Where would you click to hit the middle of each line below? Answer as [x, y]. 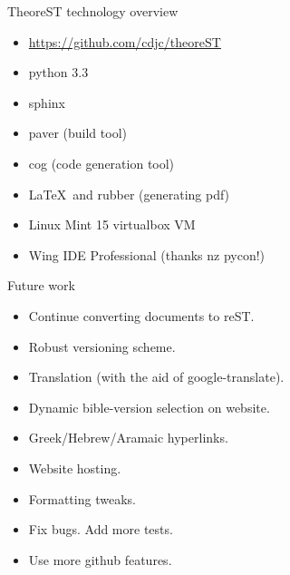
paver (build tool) [77, 133]
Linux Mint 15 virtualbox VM [112, 224]
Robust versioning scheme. [102, 346]
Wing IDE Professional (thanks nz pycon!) [147, 254]
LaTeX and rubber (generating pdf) [129, 194]
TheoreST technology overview [93, 11]
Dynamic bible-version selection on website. [149, 407]
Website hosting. [75, 468]
